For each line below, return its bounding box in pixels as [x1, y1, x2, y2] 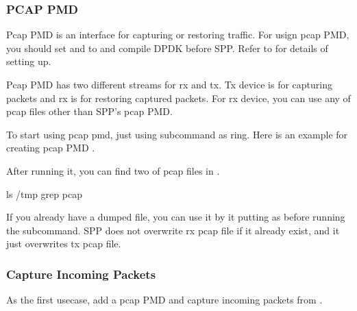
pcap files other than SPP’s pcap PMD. [6, 104, 173, 119]
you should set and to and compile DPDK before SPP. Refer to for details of [6, 40, 328, 55]
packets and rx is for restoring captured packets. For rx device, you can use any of [6, 90, 351, 105]
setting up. [6, 54, 51, 69]
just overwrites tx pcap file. [6, 236, 121, 251]
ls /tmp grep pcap [6, 186, 82, 201]
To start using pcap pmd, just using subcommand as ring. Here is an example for [6, 127, 348, 141]
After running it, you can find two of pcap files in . [6, 163, 220, 177]
